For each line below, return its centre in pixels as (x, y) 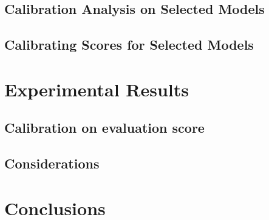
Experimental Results (97, 89)
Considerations (52, 163)
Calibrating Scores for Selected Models (129, 45)
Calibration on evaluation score (104, 128)
